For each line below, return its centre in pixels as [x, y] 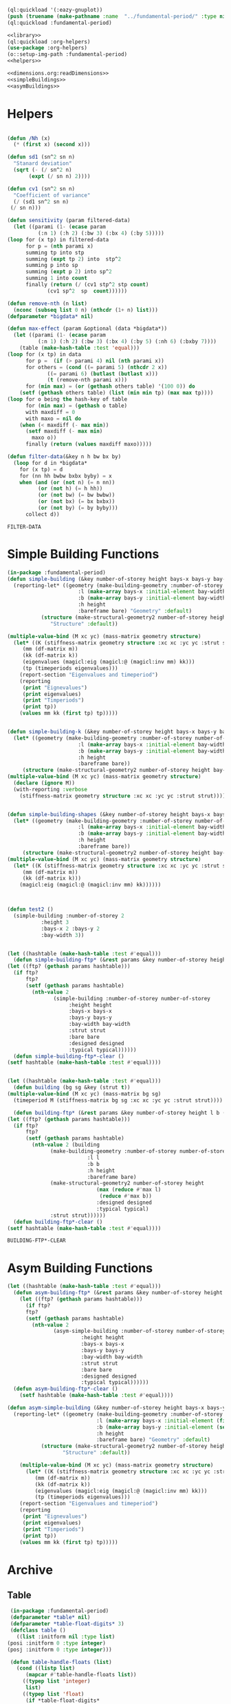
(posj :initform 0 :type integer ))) [59, 1649]
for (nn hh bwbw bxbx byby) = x [66, 476]
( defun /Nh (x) [29, 138]
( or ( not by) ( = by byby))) [78, 508]
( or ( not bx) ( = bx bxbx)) [76, 502]
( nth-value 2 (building [66, 1145]
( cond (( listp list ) [46, 1668]
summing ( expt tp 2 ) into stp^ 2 [73, 259]
